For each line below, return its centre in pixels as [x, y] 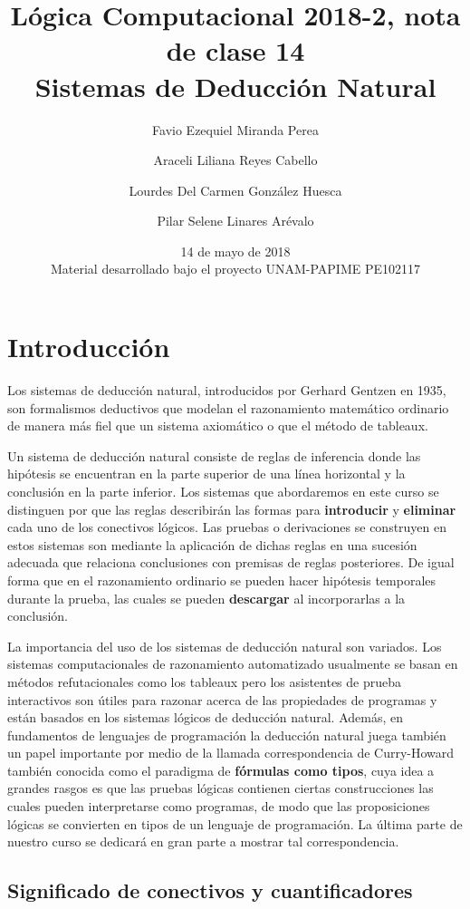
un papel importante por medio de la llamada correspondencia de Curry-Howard [231, 753]
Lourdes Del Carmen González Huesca [235, 190]
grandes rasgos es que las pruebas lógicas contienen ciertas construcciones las [221, 788]
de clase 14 [235, 50]
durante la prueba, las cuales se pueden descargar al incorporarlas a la [206, 598]
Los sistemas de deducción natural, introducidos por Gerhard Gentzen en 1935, [227, 390]
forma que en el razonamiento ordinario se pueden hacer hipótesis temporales [222, 580]
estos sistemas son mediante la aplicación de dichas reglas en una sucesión [212, 544]
